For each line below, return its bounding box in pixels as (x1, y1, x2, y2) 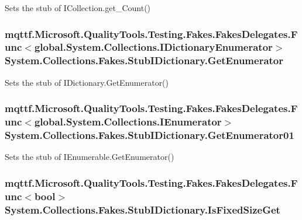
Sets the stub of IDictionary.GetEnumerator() (5, 76, 169, 88)
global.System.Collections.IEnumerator (34, 114, 222, 129)
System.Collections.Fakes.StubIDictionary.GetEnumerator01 (5, 128, 294, 142)
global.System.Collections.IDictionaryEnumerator (34, 40, 273, 54)
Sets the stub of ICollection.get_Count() (5, 2, 151, 13)
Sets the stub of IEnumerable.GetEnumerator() (5, 151, 174, 163)
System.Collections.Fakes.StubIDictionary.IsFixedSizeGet (5, 202, 280, 216)
